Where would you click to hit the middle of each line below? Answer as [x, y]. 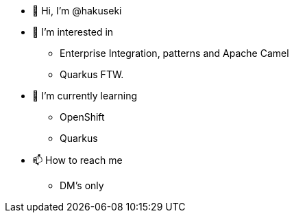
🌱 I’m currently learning [85, 96]
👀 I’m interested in [73, 32]
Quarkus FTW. [92, 74]
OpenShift [82, 117]
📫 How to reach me [77, 160]
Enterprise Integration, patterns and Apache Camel [174, 53]
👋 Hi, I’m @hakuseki [77, 11]
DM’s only [82, 185]
